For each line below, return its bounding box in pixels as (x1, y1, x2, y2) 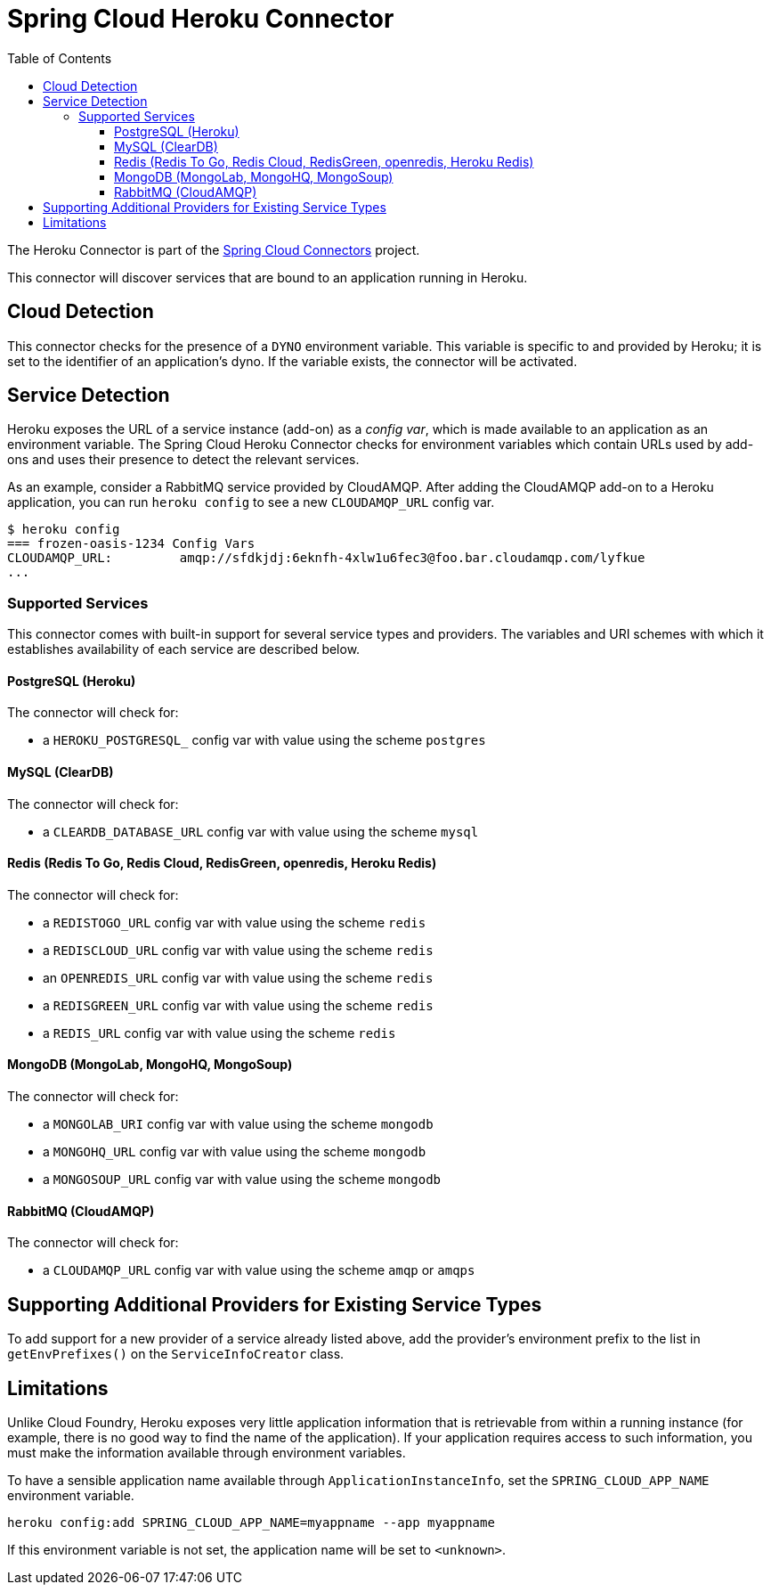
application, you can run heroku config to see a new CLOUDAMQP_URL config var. (7, 494, 495, 510)
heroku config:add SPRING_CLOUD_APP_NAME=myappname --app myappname (7, 1514, 495, 1530)
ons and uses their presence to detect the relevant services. (7, 452, 360, 468)
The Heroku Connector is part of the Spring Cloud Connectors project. (7, 241, 420, 257)
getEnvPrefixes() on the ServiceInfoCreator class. (7, 1346, 345, 1362)
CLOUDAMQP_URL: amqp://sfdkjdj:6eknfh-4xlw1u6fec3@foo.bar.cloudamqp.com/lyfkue (7, 551, 645, 566)
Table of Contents (7, 50, 112, 66)
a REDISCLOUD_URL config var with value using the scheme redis (43, 942, 434, 958)
